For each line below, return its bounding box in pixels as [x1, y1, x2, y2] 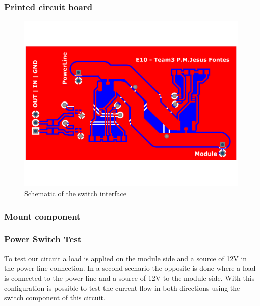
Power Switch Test [4, 233, 81, 245]
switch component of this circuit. [4, 292, 106, 303]
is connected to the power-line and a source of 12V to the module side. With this [4, 272, 255, 283]
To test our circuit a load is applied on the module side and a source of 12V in [4, 252, 247, 263]
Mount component [4, 210, 81, 222]
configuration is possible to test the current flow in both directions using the [4, 282, 240, 293]
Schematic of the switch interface [24, 188, 126, 199]
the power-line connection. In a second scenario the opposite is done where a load [4, 263, 256, 273]
